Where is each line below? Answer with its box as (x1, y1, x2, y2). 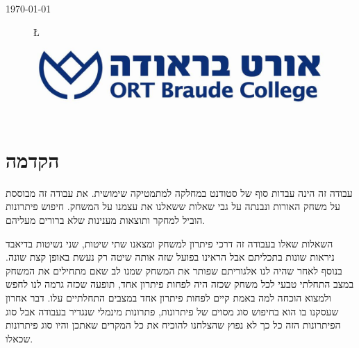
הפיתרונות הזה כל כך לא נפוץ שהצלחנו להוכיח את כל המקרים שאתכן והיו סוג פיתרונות (6, 317, 341, 332)
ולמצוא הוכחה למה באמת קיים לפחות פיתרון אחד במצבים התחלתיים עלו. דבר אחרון (6, 290, 331, 305)
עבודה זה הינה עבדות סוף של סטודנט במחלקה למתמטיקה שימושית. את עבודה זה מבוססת (6, 185, 353, 200)
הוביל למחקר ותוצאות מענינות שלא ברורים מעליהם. (6, 213, 206, 227)
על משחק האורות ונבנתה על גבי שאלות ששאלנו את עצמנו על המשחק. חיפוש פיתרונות (6, 199, 341, 214)
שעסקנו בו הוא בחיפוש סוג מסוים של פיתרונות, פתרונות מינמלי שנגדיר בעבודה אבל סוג (6, 304, 339, 318)
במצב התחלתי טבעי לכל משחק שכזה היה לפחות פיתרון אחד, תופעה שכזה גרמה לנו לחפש (6, 277, 354, 291)
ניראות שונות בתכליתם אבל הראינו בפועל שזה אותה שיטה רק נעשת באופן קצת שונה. (6, 250, 335, 264)
